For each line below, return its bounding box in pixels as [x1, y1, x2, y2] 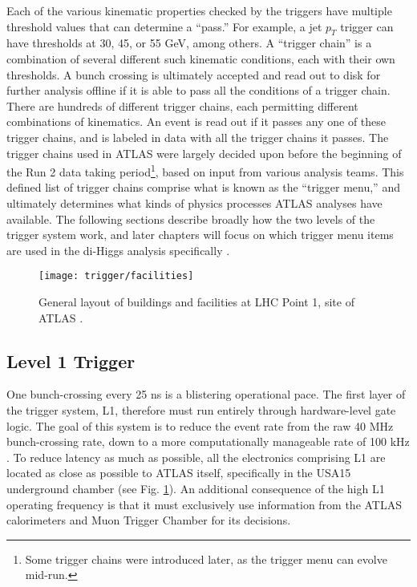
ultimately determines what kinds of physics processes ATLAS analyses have [6, 194, 383, 211]
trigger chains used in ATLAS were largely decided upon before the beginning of [6, 144, 402, 161]
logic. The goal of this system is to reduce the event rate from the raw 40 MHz [6, 417, 394, 434]
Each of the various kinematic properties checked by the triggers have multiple [6, 2, 392, 18]
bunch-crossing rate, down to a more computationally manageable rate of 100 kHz [6, 433, 410, 450]
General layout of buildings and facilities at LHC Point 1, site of [38, 293, 354, 310]
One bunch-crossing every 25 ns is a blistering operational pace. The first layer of [6, 386, 406, 403]
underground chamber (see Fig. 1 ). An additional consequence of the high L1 [6, 480, 385, 496]
